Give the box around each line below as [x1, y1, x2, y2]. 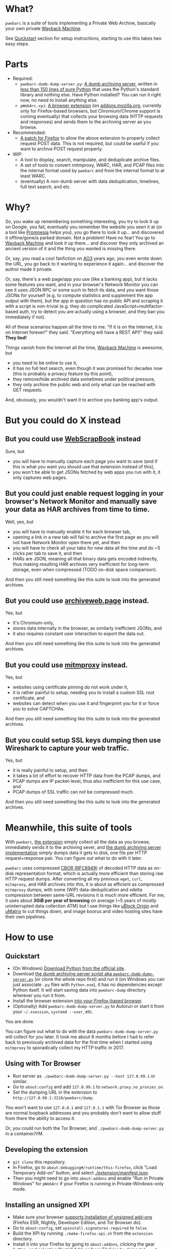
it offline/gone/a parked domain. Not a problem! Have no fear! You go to [5, 234, 156, 241]
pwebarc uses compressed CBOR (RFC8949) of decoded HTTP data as [5, 865, 153, 871]
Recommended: [12, 129, 46, 136]
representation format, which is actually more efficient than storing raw [15, 870, 164, 876]
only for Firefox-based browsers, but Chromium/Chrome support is [20, 108, 161, 114]
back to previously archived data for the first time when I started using [5, 1039, 152, 1045]
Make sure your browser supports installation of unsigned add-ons [12, 1214, 153, 1220]
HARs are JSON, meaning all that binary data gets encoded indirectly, [12, 555, 158, 562]
